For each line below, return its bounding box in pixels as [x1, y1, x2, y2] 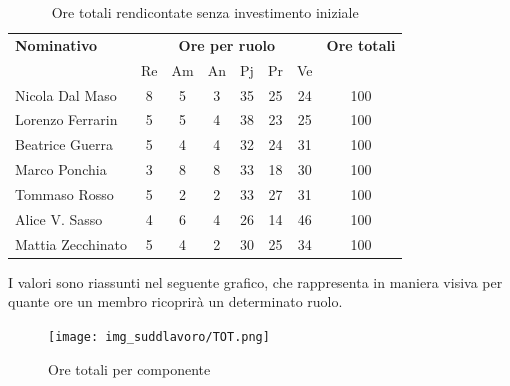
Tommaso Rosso [15, 183, 114, 204]
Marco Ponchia [15, 159, 107, 180]
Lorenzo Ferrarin [15, 109, 118, 130]
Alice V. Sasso [15, 208, 103, 229]
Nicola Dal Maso [15, 84, 117, 105]
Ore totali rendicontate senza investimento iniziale [51, 2, 359, 22]
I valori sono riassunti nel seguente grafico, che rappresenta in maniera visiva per [8, 271, 503, 292]
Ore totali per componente [48, 358, 211, 379]
